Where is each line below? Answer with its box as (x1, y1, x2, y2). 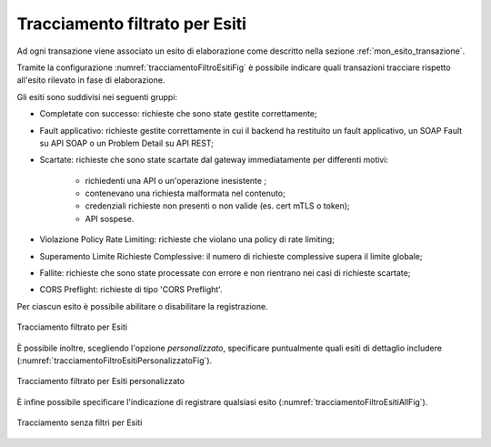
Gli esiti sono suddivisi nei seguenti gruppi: (16, 91, 177, 102)
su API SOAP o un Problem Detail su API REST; (39, 137, 214, 148)
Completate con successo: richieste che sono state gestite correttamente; (39, 108, 317, 119)
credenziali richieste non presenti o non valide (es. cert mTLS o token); (85, 200, 350, 211)
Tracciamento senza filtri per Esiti (16, 417, 143, 428)
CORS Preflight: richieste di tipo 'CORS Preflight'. (39, 284, 223, 295)
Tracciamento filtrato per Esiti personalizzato (16, 376, 185, 387)
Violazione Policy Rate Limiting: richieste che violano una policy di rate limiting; (39, 234, 336, 245)
